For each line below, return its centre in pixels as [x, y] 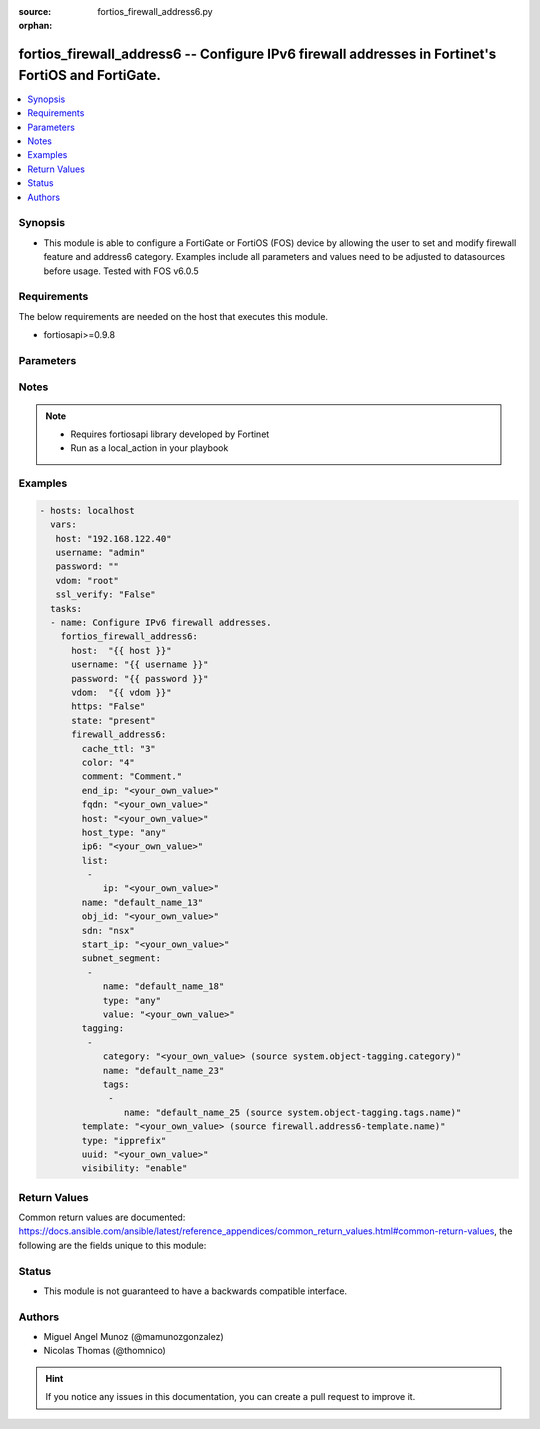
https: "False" [108, 706]
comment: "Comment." [132, 776]
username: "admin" [100, 553]
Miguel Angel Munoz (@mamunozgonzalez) [133, 1337]
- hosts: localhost [87, 510]
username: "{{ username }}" [140, 664]
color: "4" [108, 762]
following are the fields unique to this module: [112, 1245]
